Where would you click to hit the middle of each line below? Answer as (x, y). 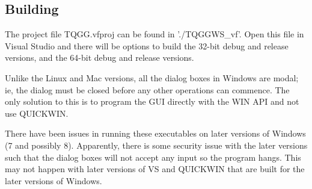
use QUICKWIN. (37, 113)
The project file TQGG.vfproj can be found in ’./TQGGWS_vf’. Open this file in (154, 34)
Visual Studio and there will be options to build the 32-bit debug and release (147, 45)
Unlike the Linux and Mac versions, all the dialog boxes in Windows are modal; (152, 77)
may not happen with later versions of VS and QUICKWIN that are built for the (155, 169)
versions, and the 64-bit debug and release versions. (99, 57)
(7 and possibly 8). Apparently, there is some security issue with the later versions (156, 145)
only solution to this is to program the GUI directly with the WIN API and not (152, 101)
